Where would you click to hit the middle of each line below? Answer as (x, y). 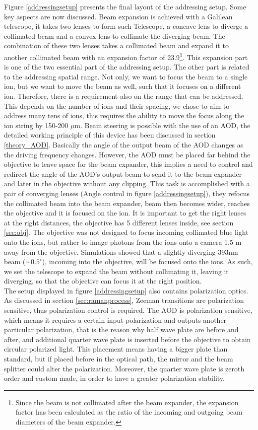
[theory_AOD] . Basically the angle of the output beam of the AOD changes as (124, 144)
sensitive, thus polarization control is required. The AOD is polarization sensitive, (128, 310)
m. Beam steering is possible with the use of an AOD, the (162, 125)
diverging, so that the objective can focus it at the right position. (103, 281)
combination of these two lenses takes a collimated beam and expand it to (116, 45)
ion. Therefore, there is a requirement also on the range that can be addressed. (124, 96)
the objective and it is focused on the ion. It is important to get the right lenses (125, 213)
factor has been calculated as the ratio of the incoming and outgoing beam (129, 412)
